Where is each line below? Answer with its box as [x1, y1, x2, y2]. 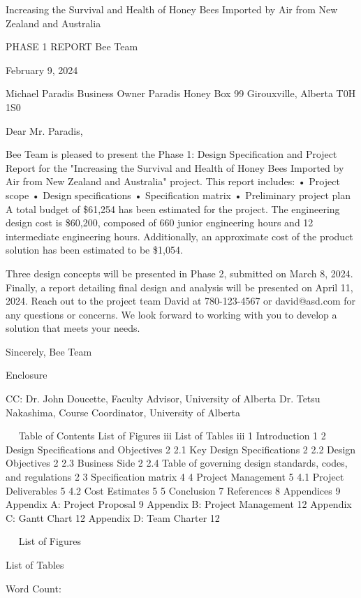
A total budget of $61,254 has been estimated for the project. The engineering [6, 201, 340, 216]
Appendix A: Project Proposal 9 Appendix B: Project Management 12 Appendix [6, 497, 352, 511]
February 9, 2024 [6, 62, 78, 77]
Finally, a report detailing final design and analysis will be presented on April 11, [6, 279, 353, 294]
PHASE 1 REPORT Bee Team [6, 39, 138, 54]
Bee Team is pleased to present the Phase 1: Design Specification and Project [6, 147, 337, 161]
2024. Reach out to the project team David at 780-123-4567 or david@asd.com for [6, 293, 356, 308]
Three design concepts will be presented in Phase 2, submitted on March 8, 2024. [6, 265, 353, 280]
